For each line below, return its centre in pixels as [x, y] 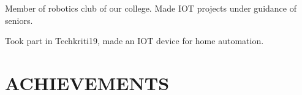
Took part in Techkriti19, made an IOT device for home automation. [134, 41]
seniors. [19, 20]
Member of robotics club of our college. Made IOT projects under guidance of [151, 8]
